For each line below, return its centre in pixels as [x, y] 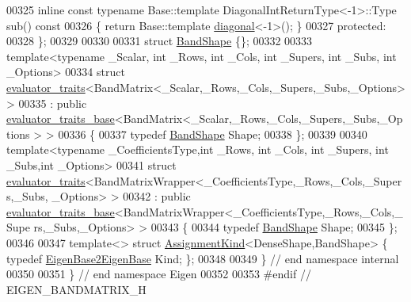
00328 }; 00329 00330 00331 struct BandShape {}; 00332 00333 [160, 41]
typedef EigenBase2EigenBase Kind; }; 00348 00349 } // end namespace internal [203, 258]
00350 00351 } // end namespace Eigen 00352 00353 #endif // [159, 274]
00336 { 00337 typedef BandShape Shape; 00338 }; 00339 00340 [213, 134]
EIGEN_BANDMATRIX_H [76, 289]
